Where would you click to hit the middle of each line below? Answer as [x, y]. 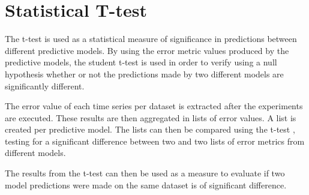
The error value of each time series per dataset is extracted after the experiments [154, 106]
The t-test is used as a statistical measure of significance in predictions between [151, 39]
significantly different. [45, 85]
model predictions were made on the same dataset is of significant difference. [146, 184]
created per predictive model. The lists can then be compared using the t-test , [150, 129]
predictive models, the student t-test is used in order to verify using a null [141, 62]
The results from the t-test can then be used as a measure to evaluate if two [145, 173]
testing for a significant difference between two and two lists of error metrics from [155, 141]
